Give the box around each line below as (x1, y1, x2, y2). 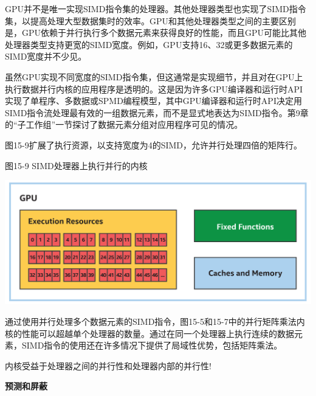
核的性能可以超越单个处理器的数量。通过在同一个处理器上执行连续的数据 (5, 327, 294, 339)
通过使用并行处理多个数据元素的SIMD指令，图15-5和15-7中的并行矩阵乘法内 (5, 314, 305, 327)
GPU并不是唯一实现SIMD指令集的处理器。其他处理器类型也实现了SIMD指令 (5, 2, 306, 15)
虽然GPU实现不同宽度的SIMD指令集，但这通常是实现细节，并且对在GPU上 (5, 70, 303, 83)
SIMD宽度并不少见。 (5, 50, 87, 63)
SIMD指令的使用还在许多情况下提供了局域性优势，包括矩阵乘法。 (21, 339, 283, 352)
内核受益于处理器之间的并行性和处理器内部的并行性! (5, 359, 211, 372)
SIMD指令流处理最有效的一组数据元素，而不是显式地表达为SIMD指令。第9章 (5, 106, 309, 119)
